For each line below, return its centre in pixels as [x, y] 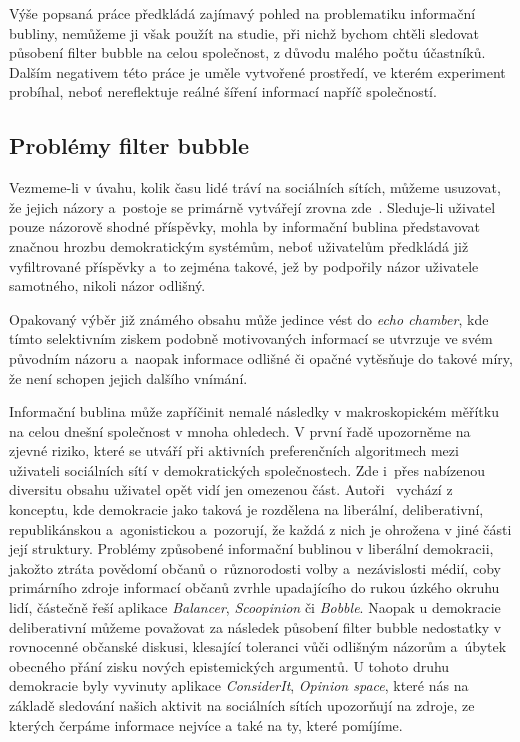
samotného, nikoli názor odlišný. [107, 285]
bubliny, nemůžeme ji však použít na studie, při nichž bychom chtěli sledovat [244, 32]
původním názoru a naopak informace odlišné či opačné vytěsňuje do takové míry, [261, 357]
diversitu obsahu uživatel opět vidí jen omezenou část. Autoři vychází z [231, 489]
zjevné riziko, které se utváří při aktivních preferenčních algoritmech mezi [234, 450]
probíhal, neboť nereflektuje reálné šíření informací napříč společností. [223, 91]
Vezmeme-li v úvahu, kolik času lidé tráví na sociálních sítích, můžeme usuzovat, [255, 187]
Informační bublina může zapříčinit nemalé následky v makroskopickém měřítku [254, 411]
